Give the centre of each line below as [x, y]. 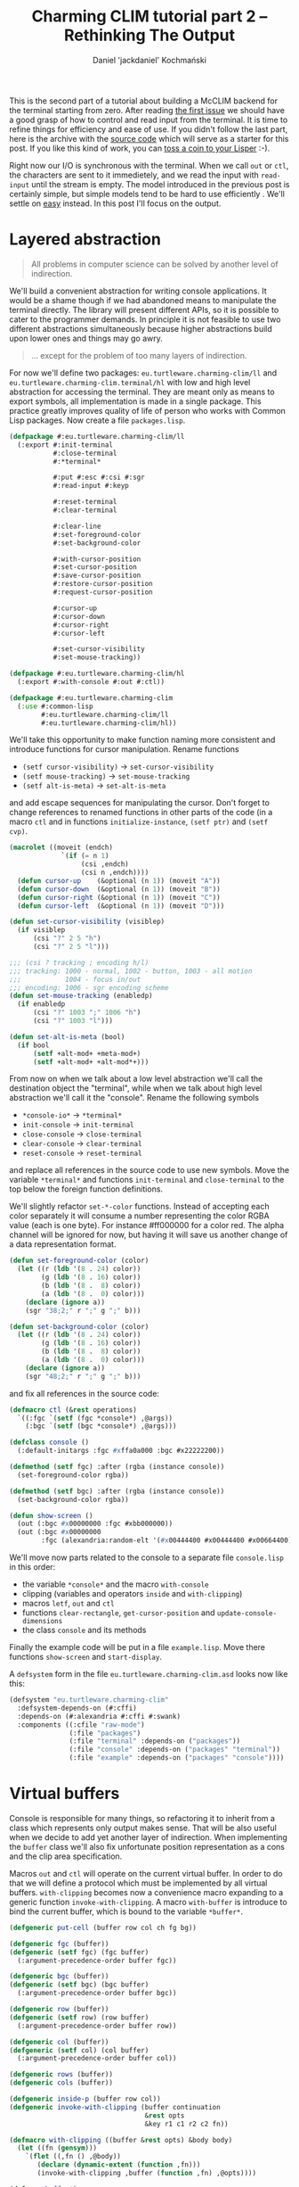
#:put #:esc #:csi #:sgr [99, 478]
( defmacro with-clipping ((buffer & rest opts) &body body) [121, 2140]
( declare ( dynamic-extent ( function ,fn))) [119, 2165]
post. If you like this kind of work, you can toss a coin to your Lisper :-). [140, 148]
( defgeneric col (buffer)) [59, 2042]
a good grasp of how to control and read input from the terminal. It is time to [149, 120]
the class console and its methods [84, 1630]
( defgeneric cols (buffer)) [61, 2083]
